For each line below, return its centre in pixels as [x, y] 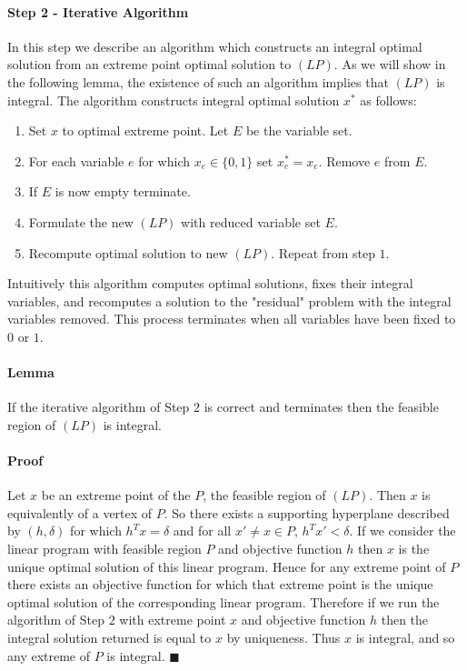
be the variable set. [299, 130]
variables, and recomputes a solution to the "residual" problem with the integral [229, 300]
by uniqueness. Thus [283, 638]
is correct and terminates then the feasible [321, 407]
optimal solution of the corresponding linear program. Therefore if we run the [224, 601]
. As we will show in [390, 64]
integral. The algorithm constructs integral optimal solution [174, 100]
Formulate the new [81, 221]
